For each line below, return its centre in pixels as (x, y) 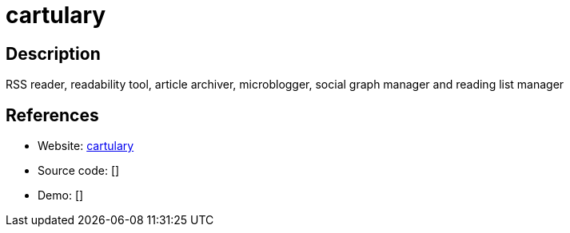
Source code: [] (79, 171)
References (52, 115)
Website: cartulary (86, 146)
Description (53, 53)
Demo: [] (61, 195)
